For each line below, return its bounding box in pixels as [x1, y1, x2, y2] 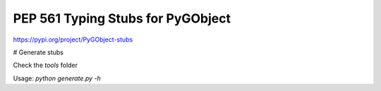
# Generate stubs [13, 48, 64, 56]
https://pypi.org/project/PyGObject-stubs [13, 35, 133, 44]
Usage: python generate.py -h [13, 74, 102, 83]
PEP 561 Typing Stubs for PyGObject [13, 11, 231, 26]
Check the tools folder [13, 61, 78, 70]
